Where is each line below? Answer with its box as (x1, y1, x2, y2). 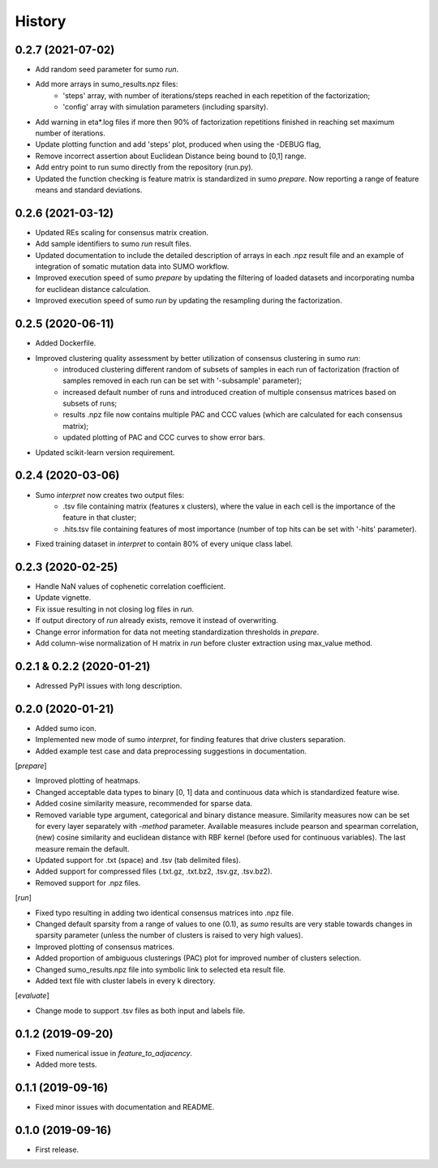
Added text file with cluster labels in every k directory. (35, 976, 216, 985)
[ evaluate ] (15, 990, 49, 1001)
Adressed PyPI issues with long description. (35, 681, 182, 690)
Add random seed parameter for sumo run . (35, 65, 179, 75)
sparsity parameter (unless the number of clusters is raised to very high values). (35, 930, 303, 940)
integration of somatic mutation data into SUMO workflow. (35, 262, 230, 272)
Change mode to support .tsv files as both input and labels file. (35, 1006, 246, 1016)
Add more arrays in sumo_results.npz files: (35, 79, 178, 89)
